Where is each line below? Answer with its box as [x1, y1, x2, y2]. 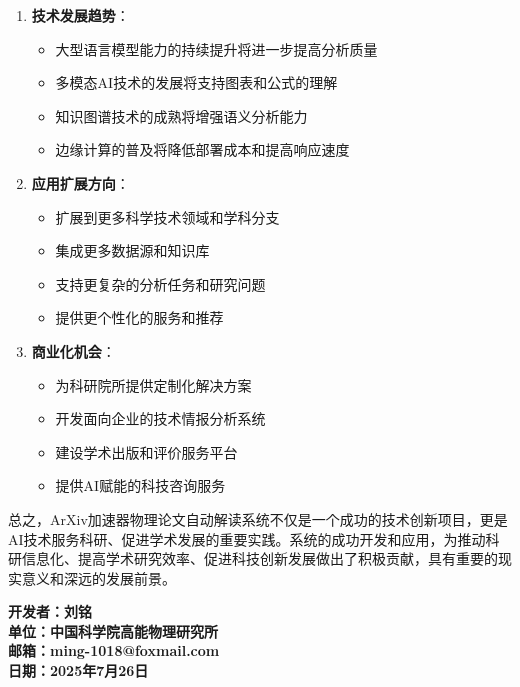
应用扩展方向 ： [31, 172, 130, 193]
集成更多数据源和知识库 [55, 240, 210, 261]
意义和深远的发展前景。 [21, 567, 176, 588]
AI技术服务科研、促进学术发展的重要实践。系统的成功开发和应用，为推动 [8, 528, 486, 549]
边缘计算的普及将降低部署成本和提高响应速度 [55, 139, 350, 160]
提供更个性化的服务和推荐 [55, 307, 224, 328]
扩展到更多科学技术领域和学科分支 [55, 206, 280, 227]
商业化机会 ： [31, 340, 116, 361]
